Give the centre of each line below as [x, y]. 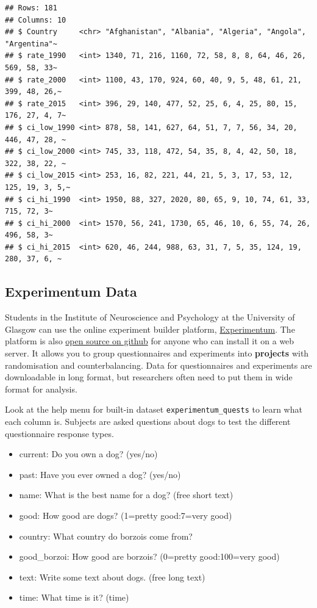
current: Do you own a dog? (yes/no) [88, 454]
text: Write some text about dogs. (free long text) [112, 577]
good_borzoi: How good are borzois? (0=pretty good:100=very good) [149, 556]
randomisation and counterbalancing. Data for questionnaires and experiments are [158, 365]
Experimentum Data [71, 291]
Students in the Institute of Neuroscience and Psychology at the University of [150, 317]
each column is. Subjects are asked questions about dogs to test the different [148, 422]
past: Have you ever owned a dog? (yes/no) [100, 474]
